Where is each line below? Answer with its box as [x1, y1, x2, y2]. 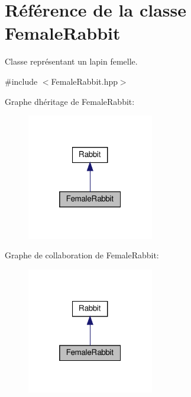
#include [5, 75, 38, 87]
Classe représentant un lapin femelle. [5, 55, 138, 68]
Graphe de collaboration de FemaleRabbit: [5, 249, 159, 261]
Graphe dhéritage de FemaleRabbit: [5, 95, 135, 107]
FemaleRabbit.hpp [51, 75, 118, 87]
